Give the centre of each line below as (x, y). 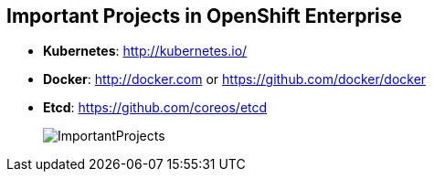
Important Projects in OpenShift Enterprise (205, 16)
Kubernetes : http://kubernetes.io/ (145, 51)
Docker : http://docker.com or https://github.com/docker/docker (235, 79)
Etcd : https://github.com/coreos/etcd (155, 108)
